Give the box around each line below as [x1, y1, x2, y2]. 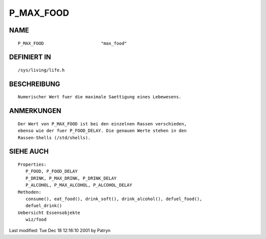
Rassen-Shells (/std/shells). [18, 135, 91, 140]
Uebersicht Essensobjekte [18, 209, 81, 215]
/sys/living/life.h [18, 67, 65, 73]
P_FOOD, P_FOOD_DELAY [25, 169, 78, 174]
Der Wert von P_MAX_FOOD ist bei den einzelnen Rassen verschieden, [18, 121, 187, 126]
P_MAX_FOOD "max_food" [18, 40, 128, 46]
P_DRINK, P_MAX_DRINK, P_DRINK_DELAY [25, 175, 117, 181]
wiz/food [25, 217, 47, 222]
